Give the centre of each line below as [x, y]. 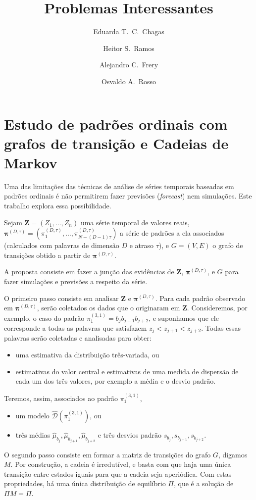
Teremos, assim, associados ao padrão [61, 398]
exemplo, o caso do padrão [44, 318]
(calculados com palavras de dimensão [62, 245]
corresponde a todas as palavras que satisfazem [76, 328]
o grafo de [228, 245]
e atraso [142, 245]
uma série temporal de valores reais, [135, 222]
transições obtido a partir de [47, 255]
